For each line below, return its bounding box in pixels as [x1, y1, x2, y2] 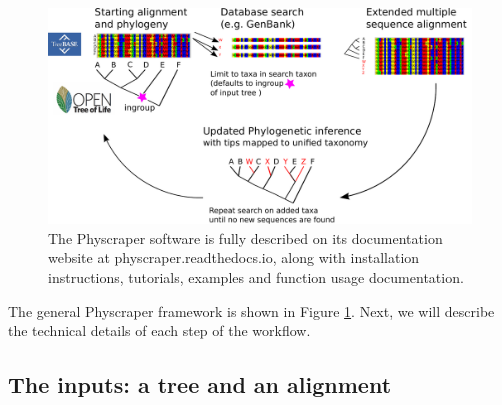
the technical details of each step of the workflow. [8, 320, 311, 341]
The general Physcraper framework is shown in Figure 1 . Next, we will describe [8, 300, 495, 321]
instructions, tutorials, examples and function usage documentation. [48, 266, 464, 287]
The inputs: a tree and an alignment [8, 369, 392, 400]
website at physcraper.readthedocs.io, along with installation [48, 247, 420, 268]
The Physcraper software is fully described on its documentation [48, 227, 443, 248]
